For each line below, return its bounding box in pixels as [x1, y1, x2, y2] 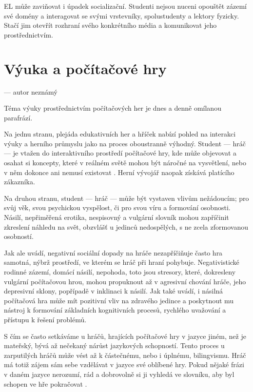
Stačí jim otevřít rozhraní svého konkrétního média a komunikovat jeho [4, 20, 217, 30]
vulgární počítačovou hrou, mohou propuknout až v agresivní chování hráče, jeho [4, 276, 246, 286]
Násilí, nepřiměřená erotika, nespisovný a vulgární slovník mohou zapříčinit [4, 212, 229, 222]
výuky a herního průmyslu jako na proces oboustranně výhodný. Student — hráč [4, 138, 246, 148]
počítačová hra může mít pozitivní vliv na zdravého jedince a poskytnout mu [4, 295, 234, 305]
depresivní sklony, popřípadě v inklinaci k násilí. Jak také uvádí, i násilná [4, 286, 223, 296]
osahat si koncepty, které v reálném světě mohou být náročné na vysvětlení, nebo [4, 157, 247, 168]
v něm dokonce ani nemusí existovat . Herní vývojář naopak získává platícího [4, 167, 234, 177]
